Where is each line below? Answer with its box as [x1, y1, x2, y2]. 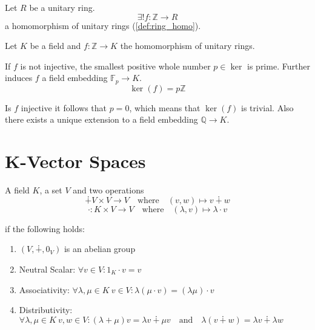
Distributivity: [19, 303, 73, 316]
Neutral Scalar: [19, 262, 76, 275]
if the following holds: [5, 222, 85, 235]
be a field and [30, 39, 81, 52]
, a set [39, 184, 62, 196]
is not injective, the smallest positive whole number [20, 59, 211, 72]
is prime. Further [247, 59, 310, 72]
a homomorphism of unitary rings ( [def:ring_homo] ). [5, 19, 201, 31]
